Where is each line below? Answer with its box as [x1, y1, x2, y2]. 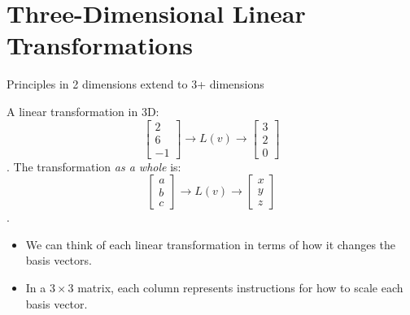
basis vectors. [25, 252, 92, 269]
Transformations [7, 28, 194, 62]
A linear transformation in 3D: [7, 102, 159, 119]
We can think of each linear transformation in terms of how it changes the [25, 235, 396, 252]
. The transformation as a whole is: [7, 157, 181, 175]
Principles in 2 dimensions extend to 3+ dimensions [7, 76, 264, 93]
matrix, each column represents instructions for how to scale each [77, 278, 403, 296]
